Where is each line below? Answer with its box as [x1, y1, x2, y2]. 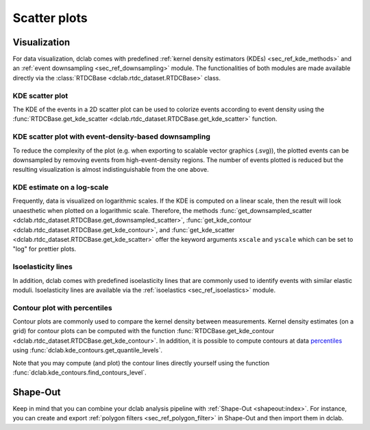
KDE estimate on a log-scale [12, 183, 109, 192]
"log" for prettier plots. [12, 245, 77, 253]
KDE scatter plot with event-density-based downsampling [12, 132, 210, 142]
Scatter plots [12, 10, 88, 25]
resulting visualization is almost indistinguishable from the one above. [12, 166, 209, 174]
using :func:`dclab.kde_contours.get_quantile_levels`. [12, 346, 163, 354]
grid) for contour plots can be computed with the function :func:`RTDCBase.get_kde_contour [12, 327, 274, 335]
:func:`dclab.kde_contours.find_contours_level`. [12, 368, 147, 377]
